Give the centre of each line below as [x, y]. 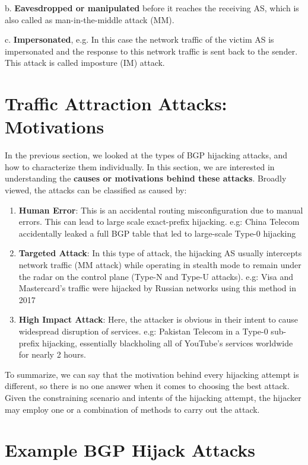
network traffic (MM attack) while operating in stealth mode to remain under [160, 265]
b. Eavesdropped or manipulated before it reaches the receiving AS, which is [152, 8]
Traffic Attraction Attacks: [116, 103]
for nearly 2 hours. [52, 354]
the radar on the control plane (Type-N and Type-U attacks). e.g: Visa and [156, 276]
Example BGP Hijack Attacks [130, 450]
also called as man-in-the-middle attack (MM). [90, 19]
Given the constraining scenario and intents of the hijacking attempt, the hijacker [153, 397]
